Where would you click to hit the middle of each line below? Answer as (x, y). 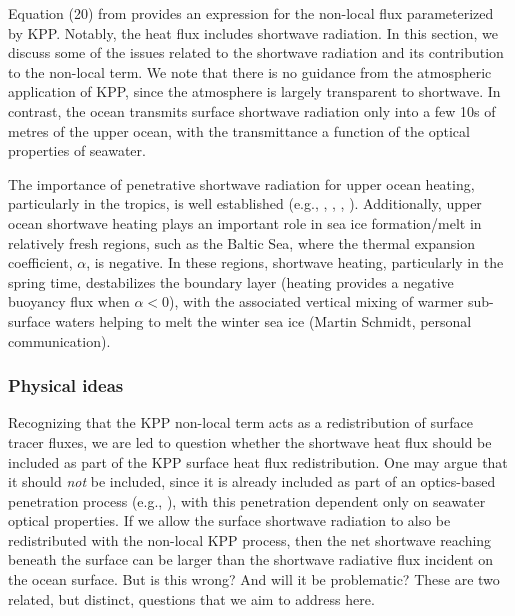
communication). (59, 340)
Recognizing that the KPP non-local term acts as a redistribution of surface (240, 422)
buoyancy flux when (69, 301)
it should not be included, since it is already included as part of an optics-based (252, 481)
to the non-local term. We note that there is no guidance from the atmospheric (250, 71)
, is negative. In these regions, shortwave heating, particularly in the (295, 262)
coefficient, (40, 262)
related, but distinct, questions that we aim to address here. (191, 598)
